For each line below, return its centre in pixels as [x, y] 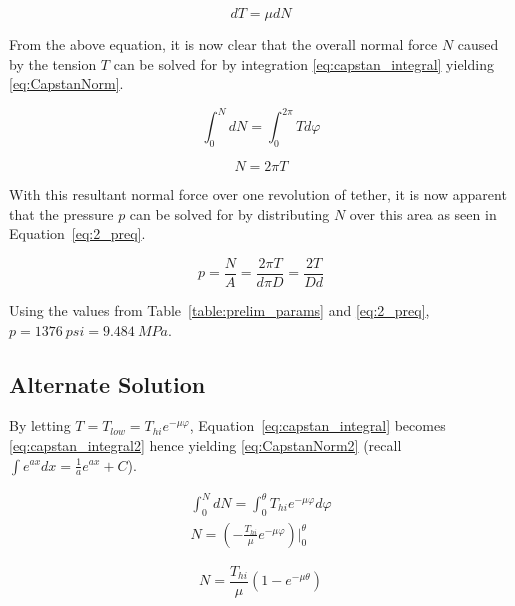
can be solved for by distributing [229, 213]
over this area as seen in [423, 213]
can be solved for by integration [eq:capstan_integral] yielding [303, 63]
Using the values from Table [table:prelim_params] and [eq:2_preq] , [219, 309]
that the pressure [61, 213]
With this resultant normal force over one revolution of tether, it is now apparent [258, 194]
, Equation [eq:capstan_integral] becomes [317, 425]
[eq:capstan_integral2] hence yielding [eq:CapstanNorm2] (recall [205, 444]
